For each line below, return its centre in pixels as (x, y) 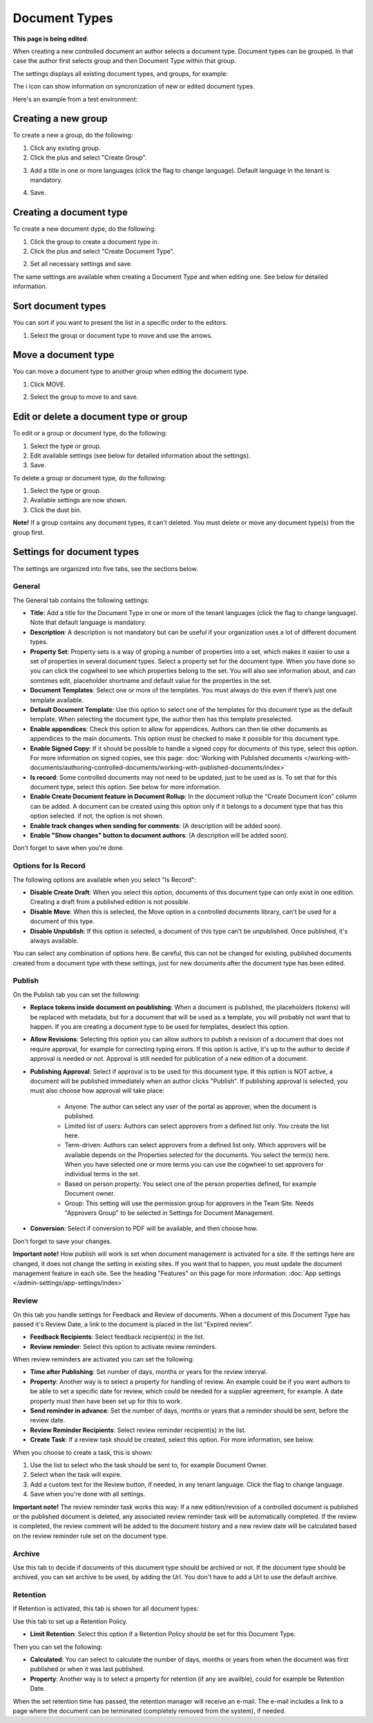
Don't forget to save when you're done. (68, 848)
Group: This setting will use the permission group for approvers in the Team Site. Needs (189, 1203)
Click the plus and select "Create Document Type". (102, 252)
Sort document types (59, 307)
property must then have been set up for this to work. (106, 1401)
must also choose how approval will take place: (97, 1091)
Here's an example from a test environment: (75, 99)
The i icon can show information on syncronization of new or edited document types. (134, 86)
